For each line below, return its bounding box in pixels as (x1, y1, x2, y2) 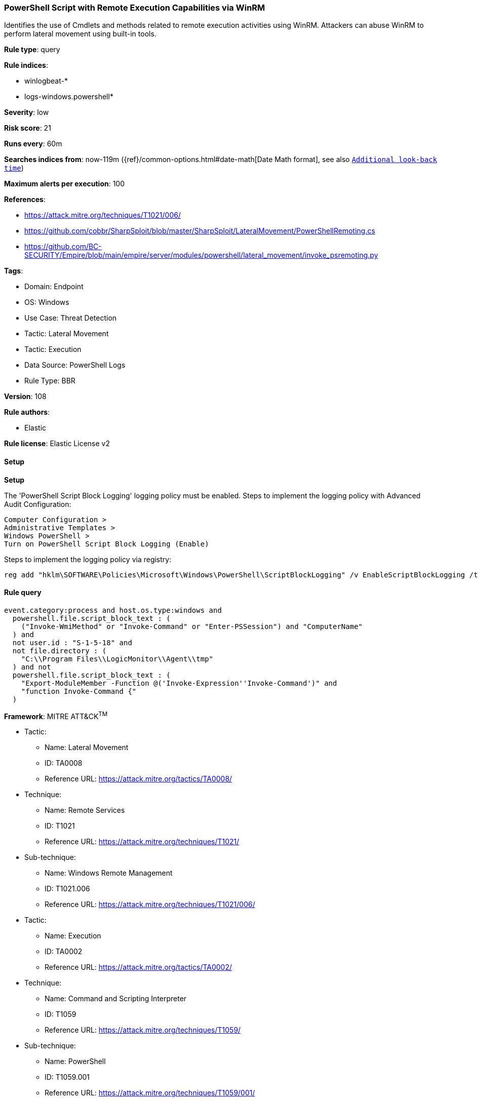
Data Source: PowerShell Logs (24, 361, 126, 370)
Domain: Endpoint (24, 282, 84, 291)
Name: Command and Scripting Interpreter (45, 994, 187, 1003)
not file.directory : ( (12, 646, 107, 655)
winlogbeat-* (24, 76, 68, 86)
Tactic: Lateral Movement (24, 329, 109, 338)
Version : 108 (4, 392, 47, 401)
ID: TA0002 (45, 947, 83, 956)
